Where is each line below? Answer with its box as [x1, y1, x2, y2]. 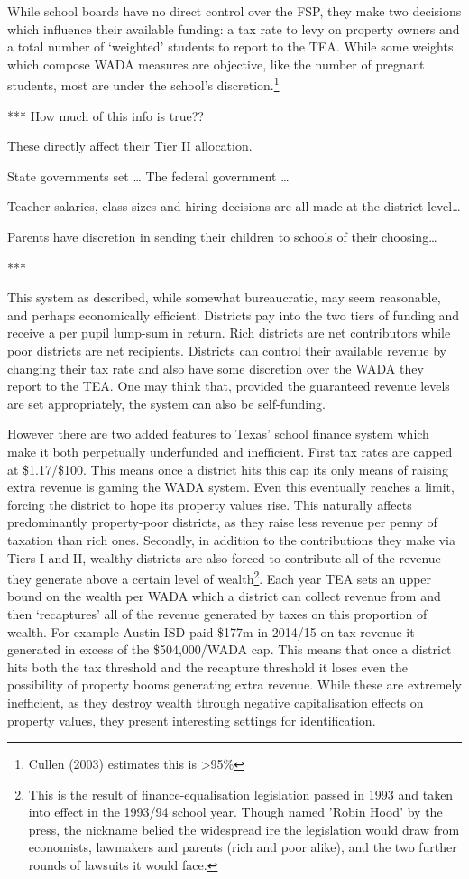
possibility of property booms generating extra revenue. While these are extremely [7, 675, 462, 694]
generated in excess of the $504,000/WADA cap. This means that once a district [7, 640, 452, 659]
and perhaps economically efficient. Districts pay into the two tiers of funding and [7, 305, 460, 324]
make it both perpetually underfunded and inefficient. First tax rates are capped [7, 441, 453, 460]
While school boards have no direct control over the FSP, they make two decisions [7, 2, 462, 20]
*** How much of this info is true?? [7, 106, 204, 125]
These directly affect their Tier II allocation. [7, 136, 253, 155]
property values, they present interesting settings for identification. [7, 710, 376, 729]
